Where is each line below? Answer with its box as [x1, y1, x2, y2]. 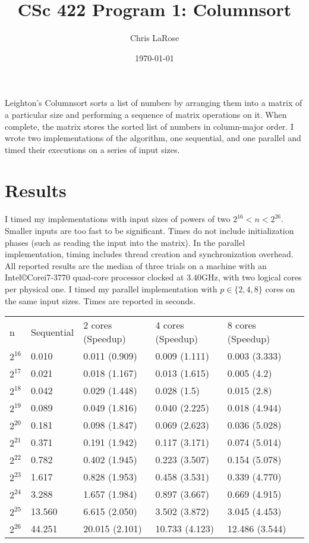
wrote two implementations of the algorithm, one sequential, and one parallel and [5, 132, 301, 144]
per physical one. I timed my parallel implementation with [5, 282, 217, 295]
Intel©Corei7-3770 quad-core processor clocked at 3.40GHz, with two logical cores [5, 271, 302, 283]
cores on [265, 282, 295, 295]
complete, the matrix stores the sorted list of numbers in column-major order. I [5, 120, 294, 132]
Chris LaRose [130, 32, 179, 44]
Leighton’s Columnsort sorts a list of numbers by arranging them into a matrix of [5, 96, 302, 109]
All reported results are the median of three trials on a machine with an [5, 259, 267, 271]
